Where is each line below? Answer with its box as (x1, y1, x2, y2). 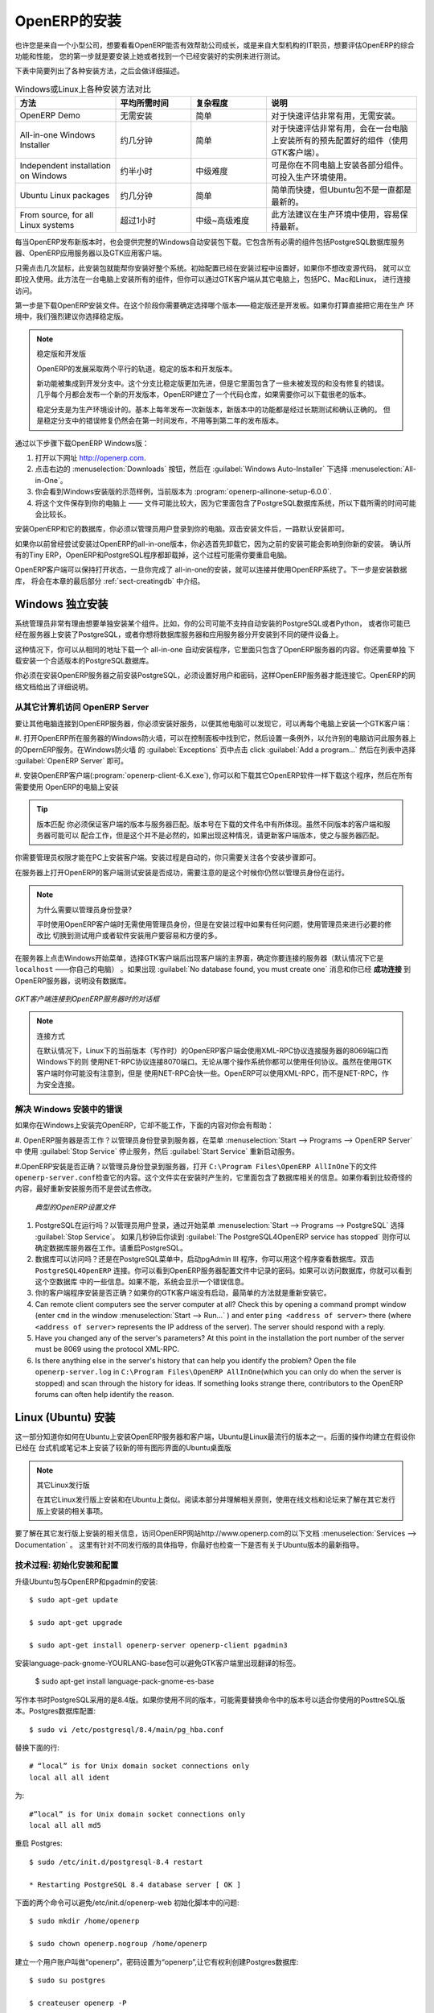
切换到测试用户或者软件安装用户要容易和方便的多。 (52, 931, 222, 940)
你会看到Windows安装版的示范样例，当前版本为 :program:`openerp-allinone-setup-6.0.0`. (35, 487, 333, 497)
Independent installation (19, 160, 112, 172)
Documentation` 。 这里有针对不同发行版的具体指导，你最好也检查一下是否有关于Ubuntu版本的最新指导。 (14, 1540, 364, 1549)
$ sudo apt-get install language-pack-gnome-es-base (35, 1676, 215, 1686)
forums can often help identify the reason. (35, 1389, 174, 1399)
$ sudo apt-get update (29, 1595, 119, 1605)
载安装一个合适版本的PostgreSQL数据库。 (14, 655, 154, 665)
